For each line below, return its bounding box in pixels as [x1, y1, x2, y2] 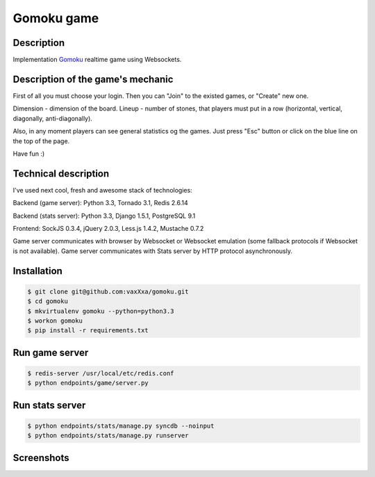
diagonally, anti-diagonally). [12, 114, 93, 122]
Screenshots [12, 452, 69, 464]
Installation [12, 265, 62, 277]
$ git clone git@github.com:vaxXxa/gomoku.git [27, 287, 189, 296]
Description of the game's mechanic [12, 73, 174, 85]
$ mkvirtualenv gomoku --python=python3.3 [27, 307, 174, 315]
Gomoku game [12, 10, 99, 26]
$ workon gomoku [27, 316, 83, 325]
